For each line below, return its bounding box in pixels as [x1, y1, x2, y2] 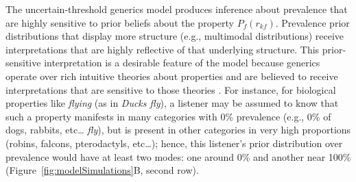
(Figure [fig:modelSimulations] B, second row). [5, 163, 199, 177]
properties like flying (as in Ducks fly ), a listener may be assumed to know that [5, 96, 339, 110]
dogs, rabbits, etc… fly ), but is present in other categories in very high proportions [5, 122, 351, 137]
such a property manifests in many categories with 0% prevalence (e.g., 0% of [5, 109, 331, 123]
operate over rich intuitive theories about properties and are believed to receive [5, 68, 338, 83]
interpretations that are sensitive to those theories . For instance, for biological [5, 82, 336, 96]
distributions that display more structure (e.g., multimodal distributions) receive [5, 29, 344, 43]
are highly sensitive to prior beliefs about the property [5, 15, 234, 29]
